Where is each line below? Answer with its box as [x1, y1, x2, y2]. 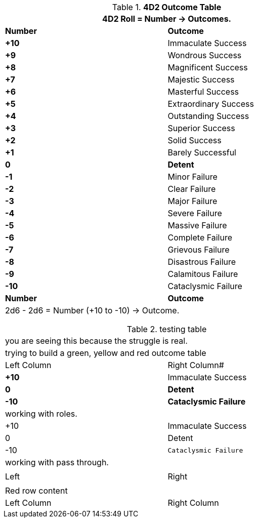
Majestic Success [167, 74, 235, 85]
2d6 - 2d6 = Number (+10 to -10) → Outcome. [5, 305, 180, 315]
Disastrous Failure [167, 257, 236, 267]
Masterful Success [167, 87, 239, 97]
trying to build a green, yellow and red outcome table [5, 348, 206, 358]
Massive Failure [167, 220, 227, 230]
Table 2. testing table [126, 324, 207, 334]
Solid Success [167, 135, 222, 145]
